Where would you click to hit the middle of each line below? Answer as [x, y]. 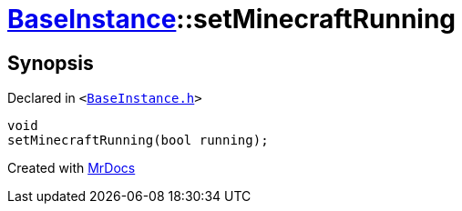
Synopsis [51, 63]
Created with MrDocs [72, 168]
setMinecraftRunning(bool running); [138, 141]
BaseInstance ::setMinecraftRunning [232, 19]
